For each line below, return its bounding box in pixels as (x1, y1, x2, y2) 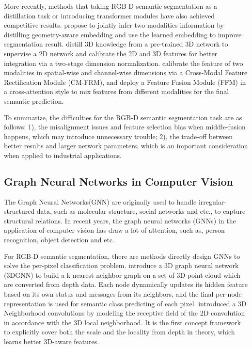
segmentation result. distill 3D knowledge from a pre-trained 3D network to (4, 39, 228, 49)
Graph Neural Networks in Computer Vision (4, 174, 233, 189)
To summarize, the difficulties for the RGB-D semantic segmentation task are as (4, 112, 242, 122)
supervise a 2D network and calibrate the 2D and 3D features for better (4, 48, 218, 58)
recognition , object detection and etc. (4, 235, 114, 245)
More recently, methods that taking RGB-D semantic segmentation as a (4, 1, 218, 11)
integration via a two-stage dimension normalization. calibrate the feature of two (4, 58, 243, 68)
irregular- (198, 196, 226, 206)
